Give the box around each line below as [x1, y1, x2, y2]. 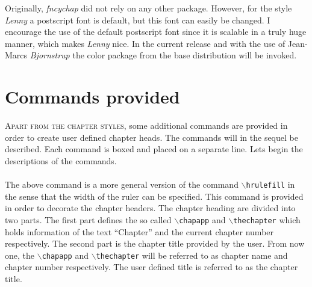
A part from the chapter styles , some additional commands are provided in [5, 119, 288, 132]
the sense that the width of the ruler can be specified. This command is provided [5, 190, 304, 202]
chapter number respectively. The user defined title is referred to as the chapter [5, 261, 298, 273]
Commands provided [5, 84, 180, 109]
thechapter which [233, 213, 301, 226]
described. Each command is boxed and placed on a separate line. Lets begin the [5, 143, 303, 155]
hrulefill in [246, 178, 295, 191]
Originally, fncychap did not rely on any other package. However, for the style [5, 2, 292, 14]
